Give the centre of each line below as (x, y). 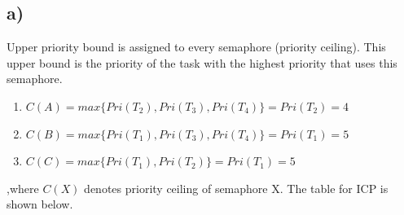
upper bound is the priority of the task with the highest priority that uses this (202, 62)
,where (23, 188)
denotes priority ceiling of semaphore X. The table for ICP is (236, 188)
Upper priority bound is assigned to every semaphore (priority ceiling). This (196, 47)
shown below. (40, 204)
